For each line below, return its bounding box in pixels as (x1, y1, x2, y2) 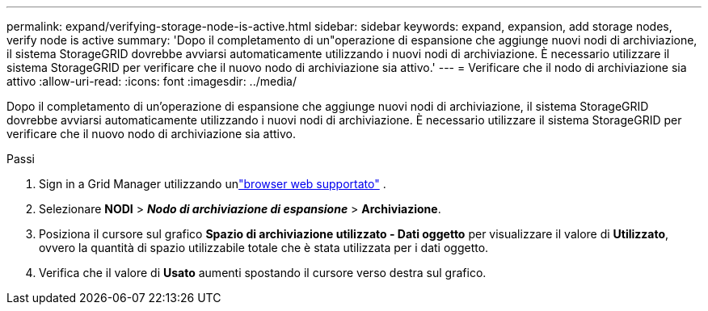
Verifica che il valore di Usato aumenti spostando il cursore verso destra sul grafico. (39, 266, 487, 279)
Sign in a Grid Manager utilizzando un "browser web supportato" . (39, 177, 386, 191)
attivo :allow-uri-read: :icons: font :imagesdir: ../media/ (6, 74, 297, 88)
